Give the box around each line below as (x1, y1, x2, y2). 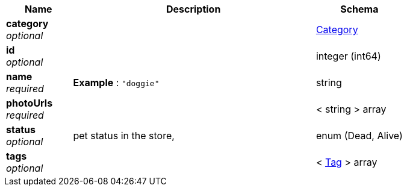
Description (166, 3, 221, 15)
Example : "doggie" (73, 77, 160, 89)
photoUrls (6, 97, 53, 109)
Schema (340, 3, 379, 15)
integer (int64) (315, 50, 381, 62)
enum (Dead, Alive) (315, 130, 403, 142)
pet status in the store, (73, 130, 175, 142)
